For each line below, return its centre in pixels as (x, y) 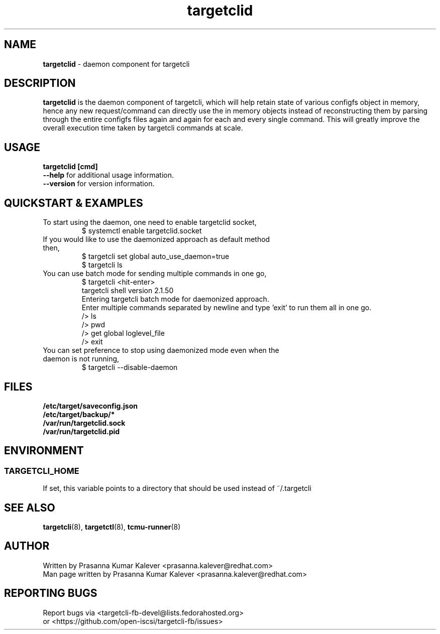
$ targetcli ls (102, 265)
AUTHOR (27, 546)
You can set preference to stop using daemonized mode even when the (161, 350)
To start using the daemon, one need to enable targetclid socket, (150, 222)
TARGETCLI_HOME (42, 471)
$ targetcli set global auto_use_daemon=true (155, 257)
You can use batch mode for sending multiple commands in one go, (155, 274)
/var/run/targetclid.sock (84, 423)
